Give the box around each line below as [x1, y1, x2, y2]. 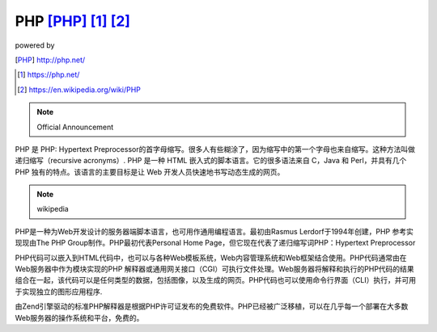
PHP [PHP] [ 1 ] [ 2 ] [15, 12, 131, 30]
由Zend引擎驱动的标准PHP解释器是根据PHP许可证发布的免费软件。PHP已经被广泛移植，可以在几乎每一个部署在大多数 [15, 301, 409, 311]
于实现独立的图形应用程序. [15, 287, 103, 296]
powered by [15, 40, 55, 50]
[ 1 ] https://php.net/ [17, 69, 80, 80]
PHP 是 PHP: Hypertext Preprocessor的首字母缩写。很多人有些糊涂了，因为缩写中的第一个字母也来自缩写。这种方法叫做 [15, 144, 416, 153]
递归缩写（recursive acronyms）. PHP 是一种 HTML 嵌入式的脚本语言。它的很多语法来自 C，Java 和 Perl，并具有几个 [15, 156, 407, 166]
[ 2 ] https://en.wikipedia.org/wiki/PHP [17, 85, 142, 95]
